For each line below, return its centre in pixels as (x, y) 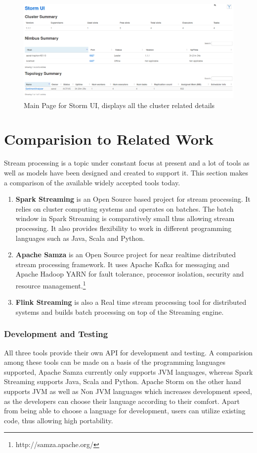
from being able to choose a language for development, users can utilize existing (125, 411)
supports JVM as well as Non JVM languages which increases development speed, (128, 391)
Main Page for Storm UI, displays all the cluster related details (119, 105)
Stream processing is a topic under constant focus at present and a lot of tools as (127, 163)
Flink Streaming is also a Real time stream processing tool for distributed (131, 302)
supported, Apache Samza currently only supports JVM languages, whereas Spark (128, 371)
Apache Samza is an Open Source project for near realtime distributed (126, 255)
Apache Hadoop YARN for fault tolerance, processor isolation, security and (130, 274)
